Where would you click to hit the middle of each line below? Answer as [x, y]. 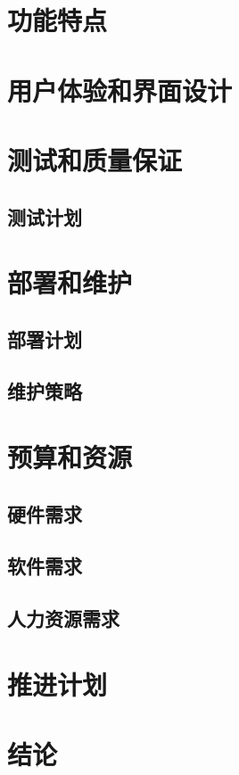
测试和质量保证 [95, 159]
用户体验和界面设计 [120, 90]
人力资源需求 [63, 618]
